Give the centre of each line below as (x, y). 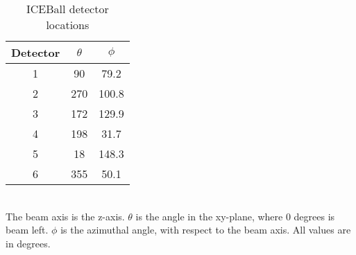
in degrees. (28, 243)
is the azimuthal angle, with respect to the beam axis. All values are (206, 230)
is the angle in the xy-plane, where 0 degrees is (235, 216)
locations (68, 25)
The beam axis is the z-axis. (65, 216)
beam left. (27, 230)
